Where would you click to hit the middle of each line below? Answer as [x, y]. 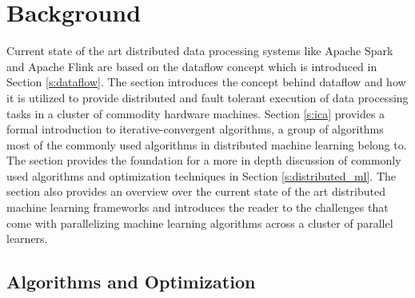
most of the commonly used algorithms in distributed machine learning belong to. [207, 144]
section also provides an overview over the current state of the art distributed [196, 191]
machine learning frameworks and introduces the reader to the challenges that [198, 207]
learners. [27, 238]
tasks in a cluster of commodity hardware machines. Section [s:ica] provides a [196, 113]
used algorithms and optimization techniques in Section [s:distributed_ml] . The [202, 175]
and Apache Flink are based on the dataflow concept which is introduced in [192, 66]
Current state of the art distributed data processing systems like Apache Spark [200, 51]
